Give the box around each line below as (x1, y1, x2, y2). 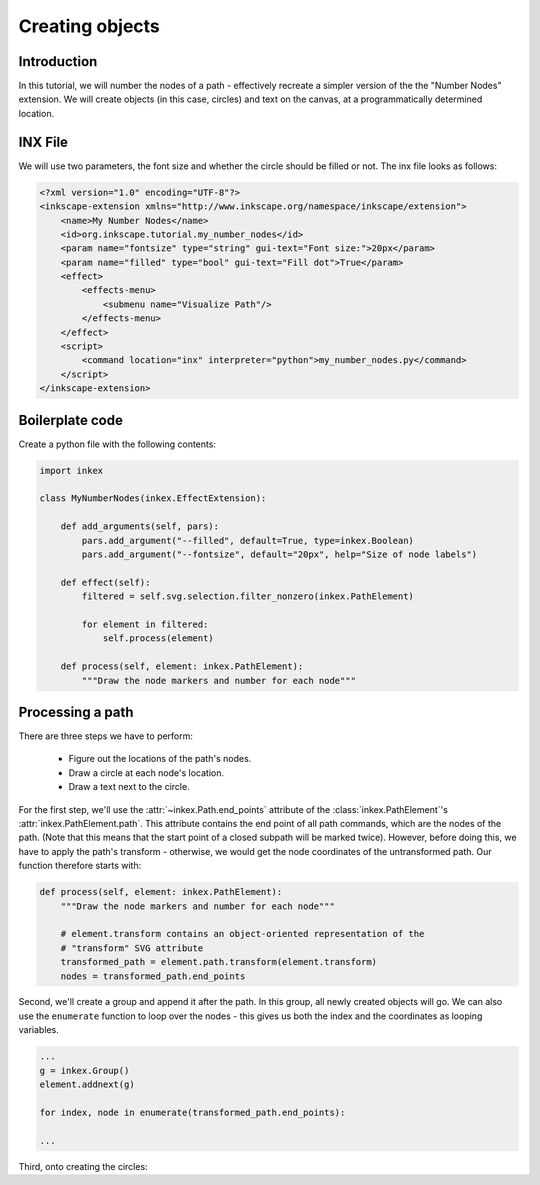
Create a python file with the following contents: (18, 438, 217, 450)
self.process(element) (102, 633, 214, 644)
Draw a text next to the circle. (68, 781, 190, 793)
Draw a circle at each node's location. (68, 766, 225, 779)
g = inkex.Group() (39, 1065, 130, 1076)
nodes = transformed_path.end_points (60, 970, 246, 982)
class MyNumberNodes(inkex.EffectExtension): (39, 493, 267, 504)
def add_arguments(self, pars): (60, 521, 220, 532)
